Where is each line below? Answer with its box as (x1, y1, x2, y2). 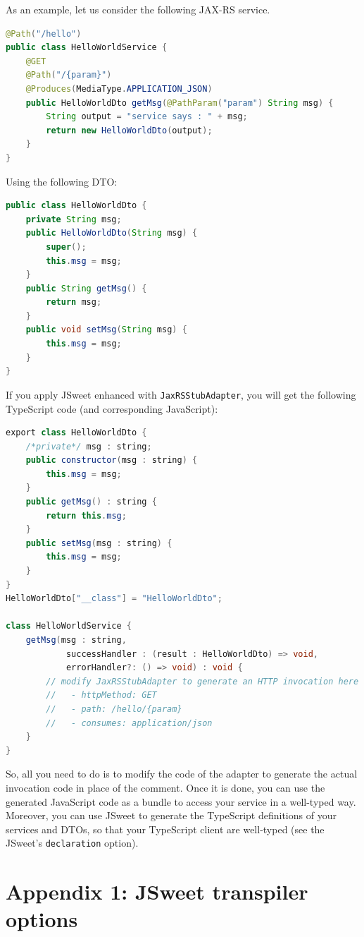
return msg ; (46, 297, 102, 308)
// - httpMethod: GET (46, 690, 157, 701)
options (6, 905, 78, 933)
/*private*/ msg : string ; (25, 441, 152, 452)
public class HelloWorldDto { (6, 200, 147, 211)
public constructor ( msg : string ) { (25, 455, 198, 466)
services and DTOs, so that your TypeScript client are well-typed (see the (6, 821, 325, 836)
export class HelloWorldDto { (6, 428, 147, 438)
